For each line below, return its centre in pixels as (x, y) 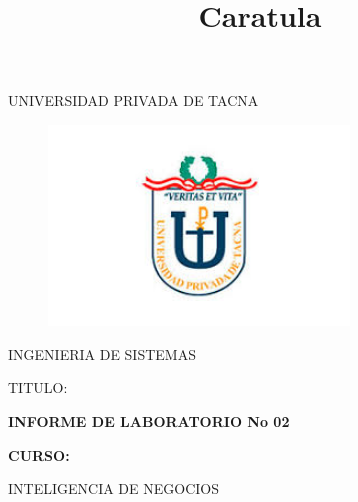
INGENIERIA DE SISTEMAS (102, 353)
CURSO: (39, 454)
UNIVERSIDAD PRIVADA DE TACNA (133, 100)
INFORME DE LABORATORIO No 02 (149, 420)
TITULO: (38, 387)
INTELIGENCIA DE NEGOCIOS (113, 488)
